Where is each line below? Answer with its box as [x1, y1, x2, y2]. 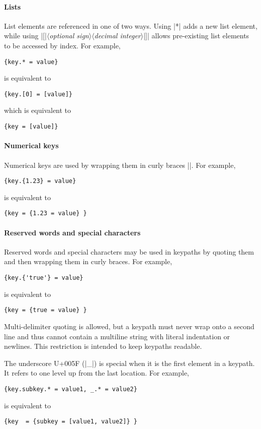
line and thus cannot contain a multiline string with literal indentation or [4, 331, 230, 341]
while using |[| [4, 30, 47, 41]
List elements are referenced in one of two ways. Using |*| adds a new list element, [4, 20, 257, 31]
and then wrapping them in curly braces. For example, [4, 256, 172, 267]
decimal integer [94, 30, 141, 41]
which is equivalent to [4, 105, 71, 115]
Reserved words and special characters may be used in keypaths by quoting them [4, 246, 254, 257]
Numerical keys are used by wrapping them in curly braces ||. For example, [4, 159, 236, 170]
